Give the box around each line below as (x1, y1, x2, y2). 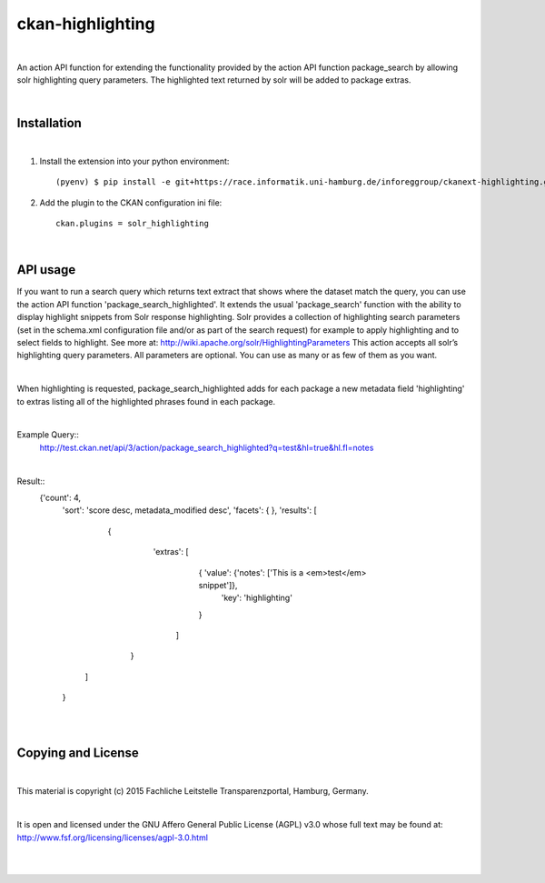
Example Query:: (16, 429, 79, 440)
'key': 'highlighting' (221, 592, 292, 604)
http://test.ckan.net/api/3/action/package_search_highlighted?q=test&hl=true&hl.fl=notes (39, 442, 374, 453)
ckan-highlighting (16, 14, 155, 34)
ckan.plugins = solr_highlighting (55, 218, 209, 229)
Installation (16, 115, 82, 131)
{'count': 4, (39, 492, 82, 503)
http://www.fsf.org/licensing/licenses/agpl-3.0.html (16, 832, 209, 843)
